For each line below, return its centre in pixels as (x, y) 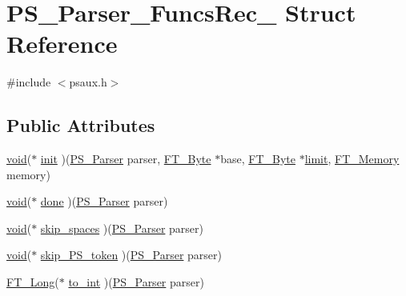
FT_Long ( (33, 282)
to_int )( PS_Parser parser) (136, 282)
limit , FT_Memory (352, 159)
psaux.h (88, 82)
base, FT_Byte (258, 159)
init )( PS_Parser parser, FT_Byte (126, 159)
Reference (62, 44)
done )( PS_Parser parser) (104, 201)
